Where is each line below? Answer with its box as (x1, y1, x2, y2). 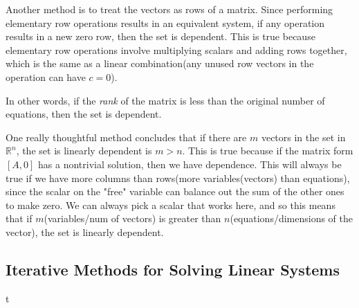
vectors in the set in (261, 129, 346, 144)
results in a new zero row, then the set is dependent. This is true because (6, 29, 315, 44)
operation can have (6, 69, 86, 84)
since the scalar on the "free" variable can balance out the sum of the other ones (6, 184, 344, 199)
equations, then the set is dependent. (6, 107, 162, 121)
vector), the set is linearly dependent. (6, 224, 164, 239)
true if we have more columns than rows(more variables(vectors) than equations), (6, 170, 350, 185)
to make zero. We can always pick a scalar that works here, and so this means (6, 197, 335, 212)
